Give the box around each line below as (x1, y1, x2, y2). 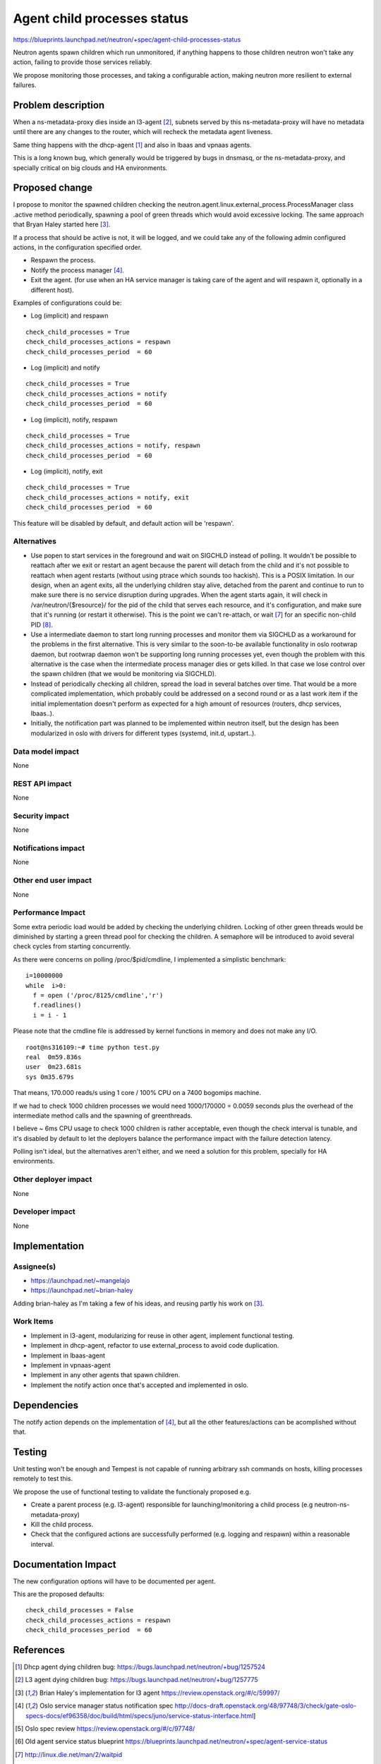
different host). (30, 286, 74, 294)
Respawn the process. (30, 256, 96, 265)
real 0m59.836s (25, 1053, 82, 1061)
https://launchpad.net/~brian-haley (30, 1286, 133, 1295)
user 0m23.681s (25, 1063, 82, 1071)
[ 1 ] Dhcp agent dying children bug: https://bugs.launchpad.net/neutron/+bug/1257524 (15, 1662, 266, 1672)
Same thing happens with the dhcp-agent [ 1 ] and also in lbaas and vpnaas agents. (13, 140, 252, 149)
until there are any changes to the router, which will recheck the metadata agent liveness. (13, 128, 273, 136)
